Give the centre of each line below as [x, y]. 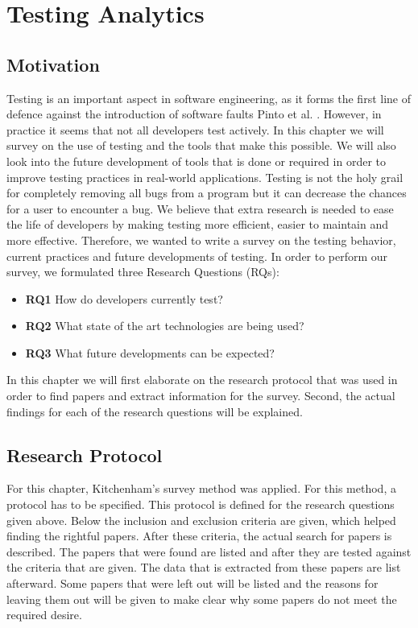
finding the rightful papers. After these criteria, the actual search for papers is [199, 536]
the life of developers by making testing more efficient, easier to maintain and [197, 224]
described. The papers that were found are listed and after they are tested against [209, 551]
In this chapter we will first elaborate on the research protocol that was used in [202, 380]
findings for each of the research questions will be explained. [155, 411]
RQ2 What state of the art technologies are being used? [165, 326]
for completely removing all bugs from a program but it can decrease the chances [207, 193]
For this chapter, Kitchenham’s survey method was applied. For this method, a [201, 488]
